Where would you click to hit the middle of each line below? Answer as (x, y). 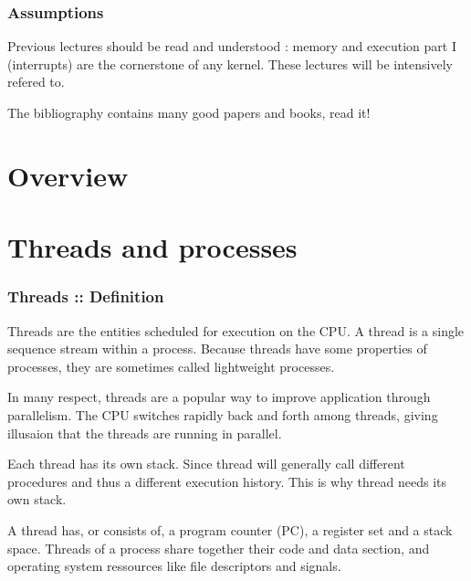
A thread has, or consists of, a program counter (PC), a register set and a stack (230, 529)
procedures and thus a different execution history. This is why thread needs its (227, 481)
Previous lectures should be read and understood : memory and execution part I (232, 46)
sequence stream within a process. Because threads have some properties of (217, 349)
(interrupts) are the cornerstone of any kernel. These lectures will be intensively (230, 63)
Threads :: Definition (86, 296)
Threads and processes (152, 247)
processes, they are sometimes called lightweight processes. (171, 366)
